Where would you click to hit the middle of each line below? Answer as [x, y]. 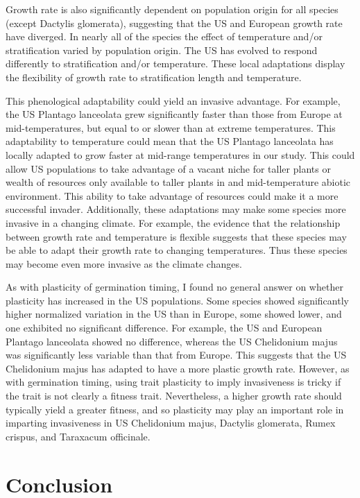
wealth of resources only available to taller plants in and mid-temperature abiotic [178, 182]
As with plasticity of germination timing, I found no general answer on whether [174, 287]
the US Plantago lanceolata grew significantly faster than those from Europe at [174, 114]
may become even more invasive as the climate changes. [124, 263]
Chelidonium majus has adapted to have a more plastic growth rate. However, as [178, 368]
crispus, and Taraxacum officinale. [78, 436]
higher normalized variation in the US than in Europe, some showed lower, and [174, 314]
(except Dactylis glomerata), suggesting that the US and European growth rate [174, 23]
